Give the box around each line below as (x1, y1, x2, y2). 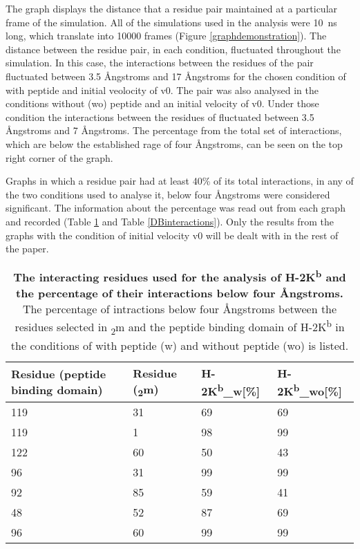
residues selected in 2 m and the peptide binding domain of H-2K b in (15, 317, 345, 337)
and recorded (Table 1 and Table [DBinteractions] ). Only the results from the (6, 214, 334, 228)
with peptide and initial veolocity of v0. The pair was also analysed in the (6, 82, 319, 97)
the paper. (6, 241, 49, 256)
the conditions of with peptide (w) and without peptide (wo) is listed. (10, 337, 349, 353)
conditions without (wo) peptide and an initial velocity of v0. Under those (6, 96, 319, 111)
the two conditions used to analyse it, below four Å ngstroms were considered (6, 187, 330, 201)
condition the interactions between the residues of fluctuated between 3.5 (6, 109, 314, 124)
